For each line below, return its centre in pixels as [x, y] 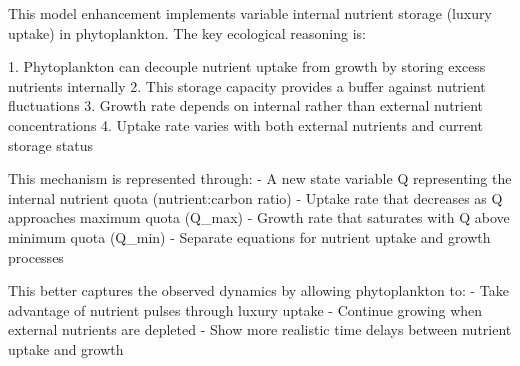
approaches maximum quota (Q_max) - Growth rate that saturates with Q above [259, 217]
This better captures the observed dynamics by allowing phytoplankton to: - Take [258, 290]
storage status [51, 144]
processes [36, 256]
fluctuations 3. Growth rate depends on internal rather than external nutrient [246, 105]
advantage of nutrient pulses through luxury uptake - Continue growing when [245, 309]
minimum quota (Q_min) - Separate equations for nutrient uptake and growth [249, 236]
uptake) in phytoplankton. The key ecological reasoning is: [187, 32]
